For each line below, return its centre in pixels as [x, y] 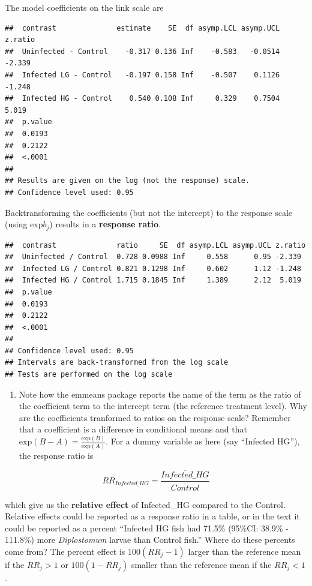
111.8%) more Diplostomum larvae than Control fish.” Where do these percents [150, 540]
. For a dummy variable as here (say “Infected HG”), [203, 441]
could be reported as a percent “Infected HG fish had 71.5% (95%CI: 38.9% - [147, 528]
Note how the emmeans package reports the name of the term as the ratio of [160, 394]
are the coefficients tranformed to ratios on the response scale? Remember [155, 417]
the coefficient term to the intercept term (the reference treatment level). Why [163, 406]
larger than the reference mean [244, 551]
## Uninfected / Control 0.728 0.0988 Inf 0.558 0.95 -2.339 [153, 257]
